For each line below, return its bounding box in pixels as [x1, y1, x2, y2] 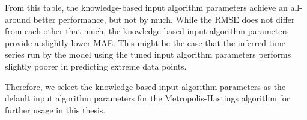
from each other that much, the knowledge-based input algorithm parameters [5, 25, 289, 37]
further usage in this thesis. [5, 103, 106, 116]
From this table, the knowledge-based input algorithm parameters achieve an [5, 1, 288, 13]
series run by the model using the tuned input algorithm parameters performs [5, 48, 291, 61]
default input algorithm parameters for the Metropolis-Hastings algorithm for [5, 92, 290, 104]
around [5, 13, 31, 25]
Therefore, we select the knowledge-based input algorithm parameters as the [5, 80, 286, 92]
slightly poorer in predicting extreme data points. [5, 59, 187, 72]
